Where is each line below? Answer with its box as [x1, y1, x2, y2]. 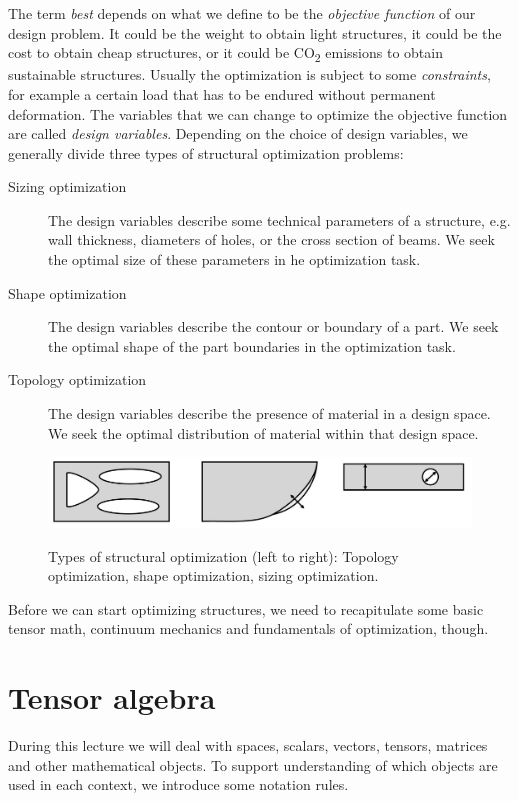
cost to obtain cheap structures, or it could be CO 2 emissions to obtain [8, 42, 443, 65]
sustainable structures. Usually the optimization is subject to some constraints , [8, 64, 491, 85]
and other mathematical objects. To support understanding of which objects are [8, 754, 498, 775]
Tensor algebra [8, 677, 216, 718]
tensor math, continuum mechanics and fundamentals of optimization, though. [8, 618, 489, 639]
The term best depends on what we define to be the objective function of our [8, 3, 476, 23]
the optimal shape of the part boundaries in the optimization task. [48, 335, 456, 356]
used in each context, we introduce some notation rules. [8, 774, 349, 795]
